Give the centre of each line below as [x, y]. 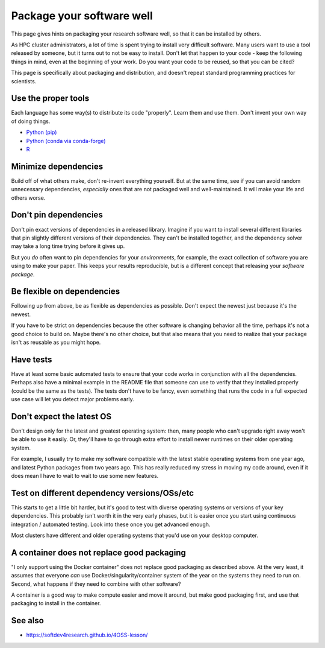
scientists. [24, 81]
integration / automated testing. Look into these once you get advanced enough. [111, 524]
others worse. [28, 198]
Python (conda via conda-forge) [66, 141]
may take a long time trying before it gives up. [68, 246]
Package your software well [82, 16]
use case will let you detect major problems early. [73, 399]
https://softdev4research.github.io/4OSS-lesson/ [87, 635]
